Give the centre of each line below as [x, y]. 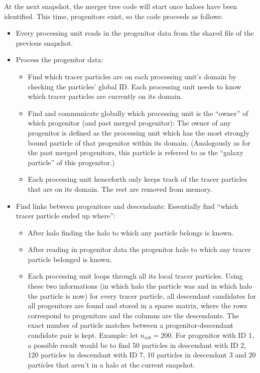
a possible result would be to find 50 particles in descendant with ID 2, [137, 345]
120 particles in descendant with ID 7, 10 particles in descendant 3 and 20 [142, 355]
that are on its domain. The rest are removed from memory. [120, 189]
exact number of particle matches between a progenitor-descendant [131, 325]
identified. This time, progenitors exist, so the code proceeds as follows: [114, 16]
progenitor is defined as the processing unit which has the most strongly [139, 132]
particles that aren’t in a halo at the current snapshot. [111, 364]
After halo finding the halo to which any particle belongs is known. [131, 232]
